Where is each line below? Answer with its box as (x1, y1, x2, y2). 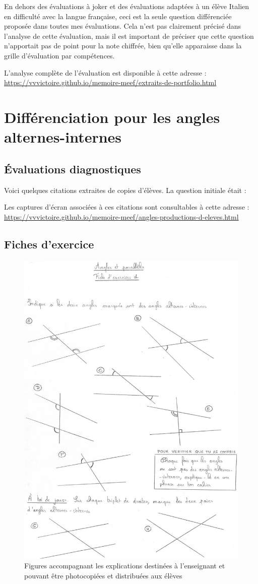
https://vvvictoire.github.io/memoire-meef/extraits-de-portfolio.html (4, 77, 217, 88)
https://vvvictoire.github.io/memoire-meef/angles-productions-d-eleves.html (4, 211, 239, 222)
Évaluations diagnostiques (4, 161, 141, 176)
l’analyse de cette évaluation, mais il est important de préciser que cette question (4, 30, 254, 41)
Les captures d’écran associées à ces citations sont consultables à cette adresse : (4, 202, 249, 212)
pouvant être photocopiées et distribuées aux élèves (24, 570, 182, 580)
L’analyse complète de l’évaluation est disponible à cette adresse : (4, 67, 207, 78)
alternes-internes (4, 126, 122, 147)
